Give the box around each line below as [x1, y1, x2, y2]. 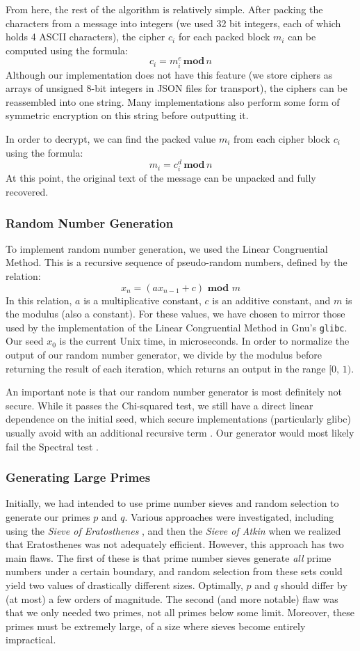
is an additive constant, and [212, 292, 331, 307]
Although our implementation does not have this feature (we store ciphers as [6, 67, 333, 81]
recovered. [6, 185, 49, 198]
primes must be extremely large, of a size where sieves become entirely [6, 618, 306, 633]
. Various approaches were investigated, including [124, 510, 334, 524]
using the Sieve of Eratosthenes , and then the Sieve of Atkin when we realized [6, 523, 341, 538]
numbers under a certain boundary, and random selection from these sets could [6, 564, 343, 579]
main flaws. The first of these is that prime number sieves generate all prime [6, 550, 332, 565]
